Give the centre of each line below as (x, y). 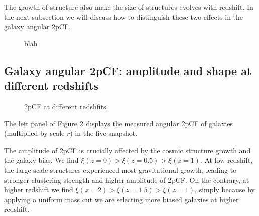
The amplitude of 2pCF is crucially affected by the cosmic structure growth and (127, 150)
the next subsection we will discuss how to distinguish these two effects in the (124, 16)
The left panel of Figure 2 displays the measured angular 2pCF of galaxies (119, 123)
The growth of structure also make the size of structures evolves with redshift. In (129, 7)
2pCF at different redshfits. (66, 106)
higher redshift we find (39, 190)
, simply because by (225, 190)
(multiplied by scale (34, 133)
